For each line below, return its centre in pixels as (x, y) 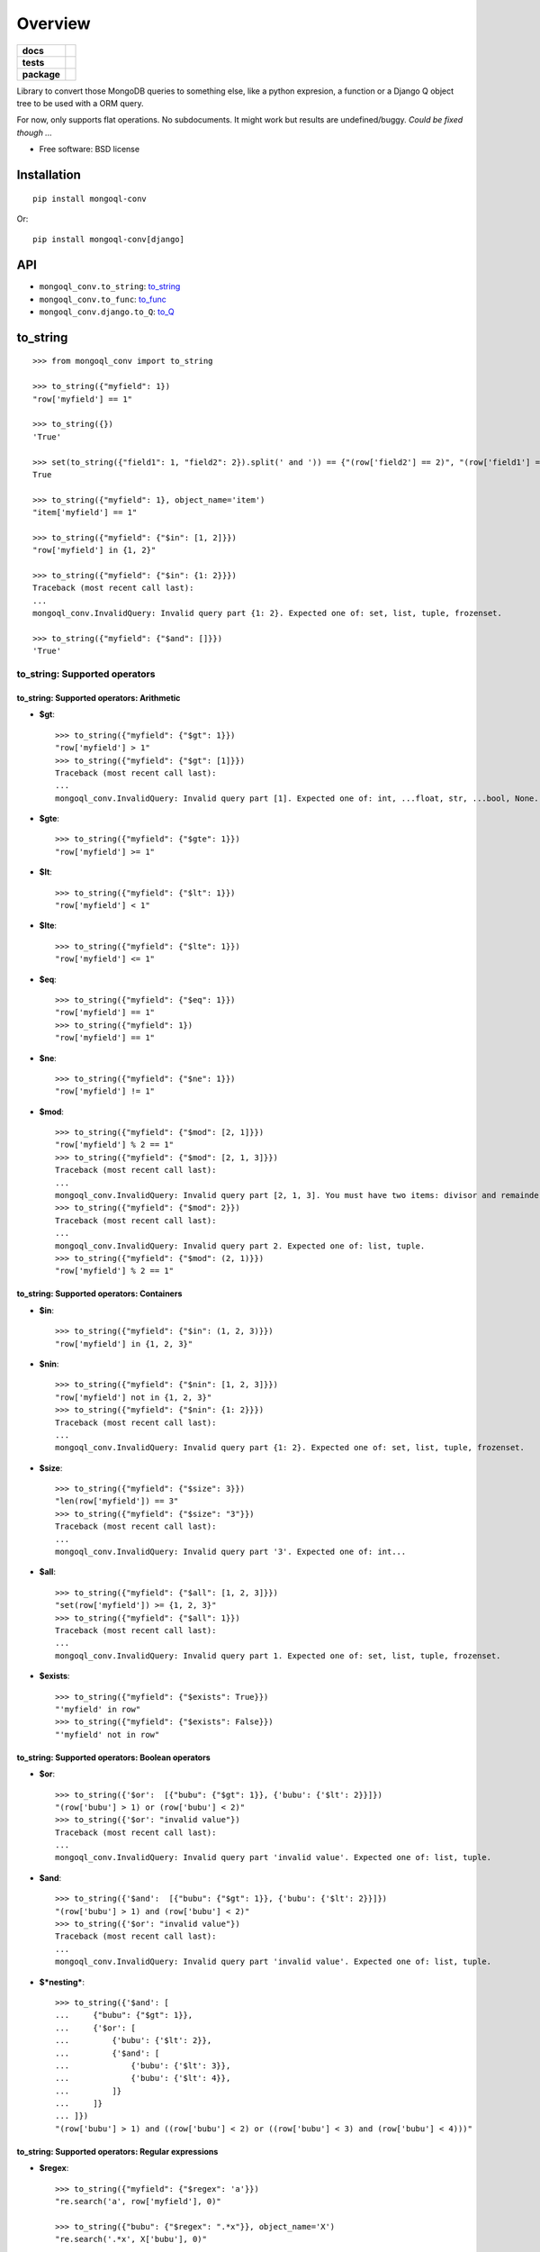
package (41, 74)
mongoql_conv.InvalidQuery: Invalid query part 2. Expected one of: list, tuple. (240, 1246)
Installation (49, 174)
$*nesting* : (62, 1982)
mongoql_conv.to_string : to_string (110, 286)
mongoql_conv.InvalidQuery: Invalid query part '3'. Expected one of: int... (231, 1552)
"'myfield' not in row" (108, 1734)
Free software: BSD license (89, 150)
